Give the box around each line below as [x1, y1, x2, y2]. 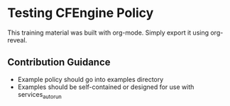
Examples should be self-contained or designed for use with [17, 83, 195, 91]
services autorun [17, 90, 62, 100]
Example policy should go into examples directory [17, 75, 164, 83]
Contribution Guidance [7, 57, 111, 69]
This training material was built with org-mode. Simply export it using [7, 28, 209, 37]
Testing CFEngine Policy [7, 5, 154, 21]
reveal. [7, 35, 28, 44]
